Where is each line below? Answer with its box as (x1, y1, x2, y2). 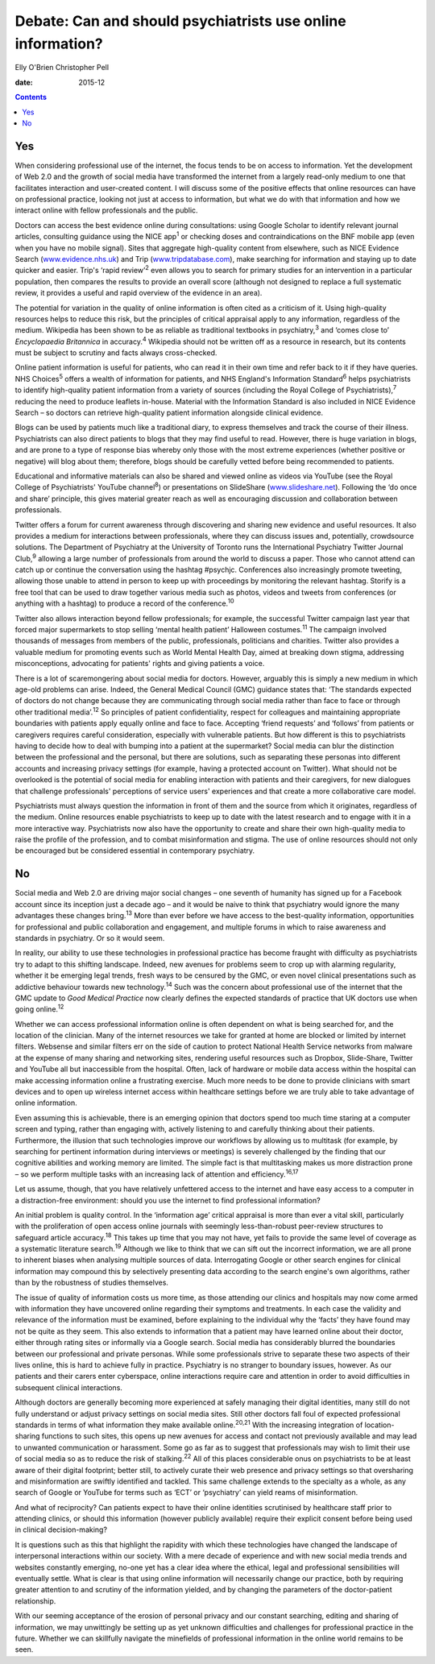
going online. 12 (14, 1003, 64, 1014)
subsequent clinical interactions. (14, 1382, 122, 1393)
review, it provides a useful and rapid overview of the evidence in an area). (14, 288, 263, 298)
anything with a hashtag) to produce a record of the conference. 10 (14, 597, 234, 608)
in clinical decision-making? (14, 1525, 108, 1534)
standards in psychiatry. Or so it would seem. (14, 933, 165, 942)
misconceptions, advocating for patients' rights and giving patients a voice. (14, 659, 265, 668)
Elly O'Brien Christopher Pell (14, 63, 109, 72)
